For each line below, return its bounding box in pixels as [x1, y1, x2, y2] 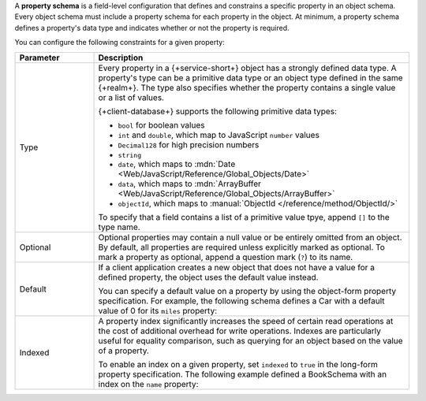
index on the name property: [98, 378, 199, 389]
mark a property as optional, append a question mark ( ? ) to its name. [98, 251, 353, 262]
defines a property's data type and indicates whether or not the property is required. [14, 23, 290, 32]
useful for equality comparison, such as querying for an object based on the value [98, 335, 403, 346]
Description [98, 52, 144, 63]
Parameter [19, 52, 60, 63]
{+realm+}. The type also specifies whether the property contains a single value [98, 82, 396, 93]
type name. [98, 221, 141, 232]
